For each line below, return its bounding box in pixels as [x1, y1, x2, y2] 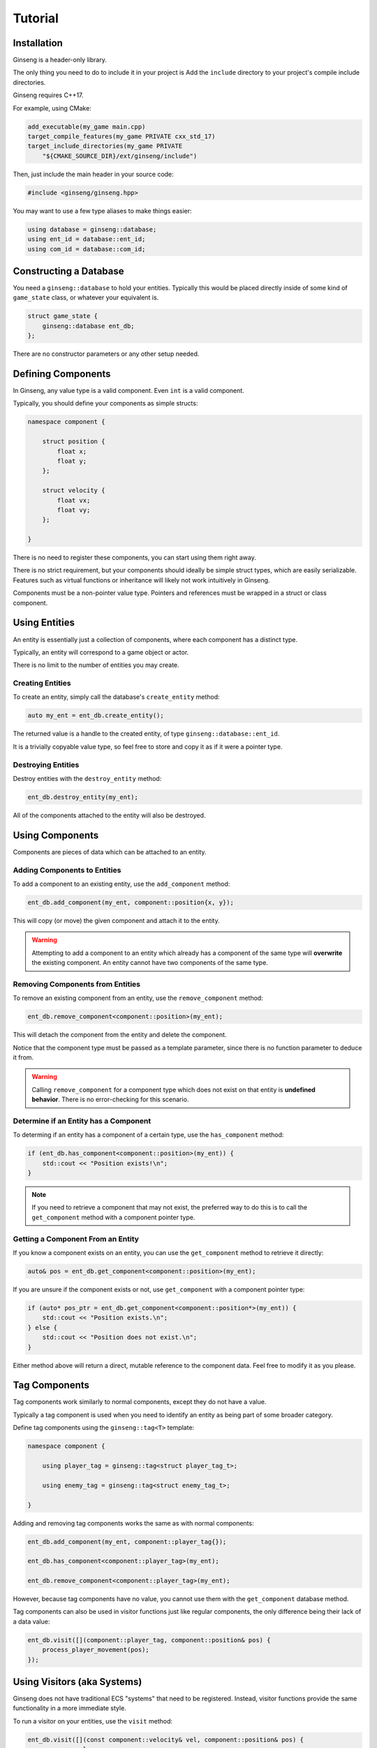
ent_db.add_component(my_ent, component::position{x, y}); [27, 898, 234, 906]
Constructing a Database [13, 265, 125, 277]
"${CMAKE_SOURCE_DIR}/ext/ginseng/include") [42, 152, 198, 160]
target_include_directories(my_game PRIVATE [27, 142, 183, 150]
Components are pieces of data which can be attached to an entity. [13, 847, 207, 856]
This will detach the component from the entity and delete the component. [13, 1031, 227, 1039]
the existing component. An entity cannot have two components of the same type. [31, 959, 268, 967]
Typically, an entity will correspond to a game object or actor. [13, 647, 189, 657]
